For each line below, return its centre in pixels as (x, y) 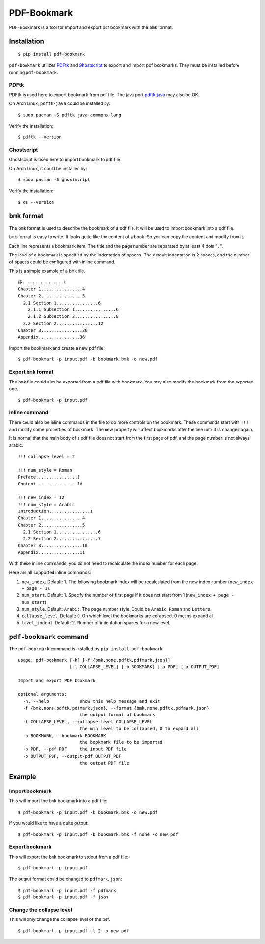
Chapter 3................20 (53, 330)
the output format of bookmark (117, 715)
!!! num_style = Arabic (46, 504)
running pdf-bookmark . (34, 72)
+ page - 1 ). (36, 588)
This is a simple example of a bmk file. (47, 271)
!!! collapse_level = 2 (46, 456)
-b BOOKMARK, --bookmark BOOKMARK (64, 735)
